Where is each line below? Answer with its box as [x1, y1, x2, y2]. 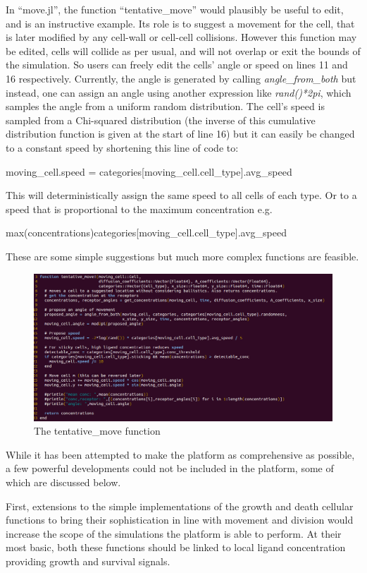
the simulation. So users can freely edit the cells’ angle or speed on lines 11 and [6, 57, 348, 72]
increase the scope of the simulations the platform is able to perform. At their [6, 526, 342, 541]
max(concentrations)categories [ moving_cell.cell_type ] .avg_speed [6, 225, 287, 240]
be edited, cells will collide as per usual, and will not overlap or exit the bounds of [6, 43, 361, 58]
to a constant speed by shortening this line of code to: [6, 140, 239, 155]
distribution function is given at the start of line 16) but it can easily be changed [6, 126, 355, 141]
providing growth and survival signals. [6, 553, 170, 568]
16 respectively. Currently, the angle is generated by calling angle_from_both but [6, 71, 356, 85]
